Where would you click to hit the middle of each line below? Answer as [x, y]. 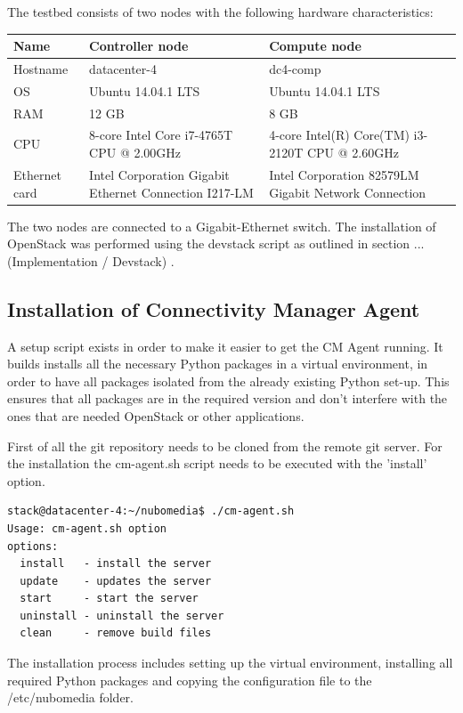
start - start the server [109, 599]
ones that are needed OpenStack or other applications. [156, 415]
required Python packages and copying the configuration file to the [190, 680]
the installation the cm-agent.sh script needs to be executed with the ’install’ [217, 463]
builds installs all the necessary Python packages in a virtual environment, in [218, 364]
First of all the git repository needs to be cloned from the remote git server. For [225, 446]
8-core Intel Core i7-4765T [161, 135]
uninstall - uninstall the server [122, 616]
